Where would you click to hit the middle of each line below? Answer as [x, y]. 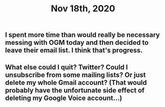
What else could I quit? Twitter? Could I [66, 67]
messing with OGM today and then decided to [77, 43]
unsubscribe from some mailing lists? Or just [75, 75]
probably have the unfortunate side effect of [75, 90]
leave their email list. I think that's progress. [74, 51]
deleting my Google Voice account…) [64, 98]
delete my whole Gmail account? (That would [76, 83]
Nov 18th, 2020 [83, 9]
